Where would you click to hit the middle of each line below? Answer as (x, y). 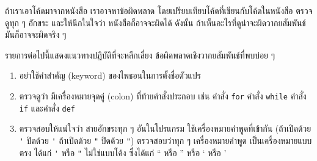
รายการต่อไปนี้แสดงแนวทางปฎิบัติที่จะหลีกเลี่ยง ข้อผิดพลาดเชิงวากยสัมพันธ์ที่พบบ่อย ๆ (140, 55)
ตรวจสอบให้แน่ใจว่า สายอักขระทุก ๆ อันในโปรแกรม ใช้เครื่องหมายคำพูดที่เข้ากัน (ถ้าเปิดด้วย (165, 128)
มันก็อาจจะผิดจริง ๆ (36, 34)
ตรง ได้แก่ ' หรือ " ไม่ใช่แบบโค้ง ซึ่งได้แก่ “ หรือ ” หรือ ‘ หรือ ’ (123, 152)
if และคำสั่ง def (47, 108)
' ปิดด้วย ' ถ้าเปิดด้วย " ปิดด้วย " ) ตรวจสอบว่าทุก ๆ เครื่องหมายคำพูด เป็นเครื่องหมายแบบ (166, 140)
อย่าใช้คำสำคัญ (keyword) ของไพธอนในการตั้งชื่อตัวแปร (110, 75)
